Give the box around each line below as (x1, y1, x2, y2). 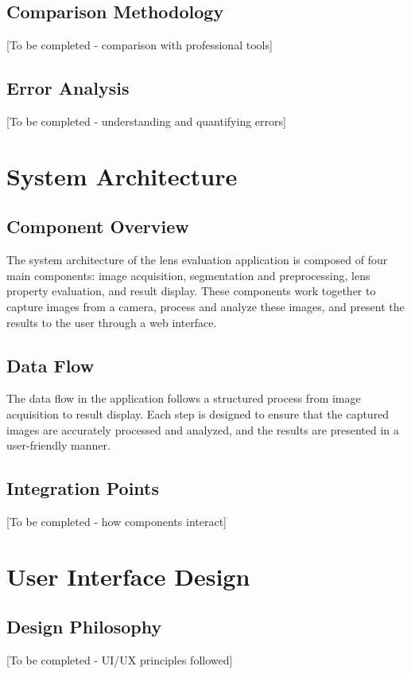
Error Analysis (6, 76, 130, 100)
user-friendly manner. (6, 437, 111, 454)
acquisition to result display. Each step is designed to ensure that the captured (6, 405, 390, 422)
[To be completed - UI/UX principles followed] (6, 652, 233, 668)
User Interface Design (6, 559, 250, 592)
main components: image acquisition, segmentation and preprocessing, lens (6, 267, 370, 283)
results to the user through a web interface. (6, 314, 217, 330)
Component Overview (6, 214, 189, 239)
